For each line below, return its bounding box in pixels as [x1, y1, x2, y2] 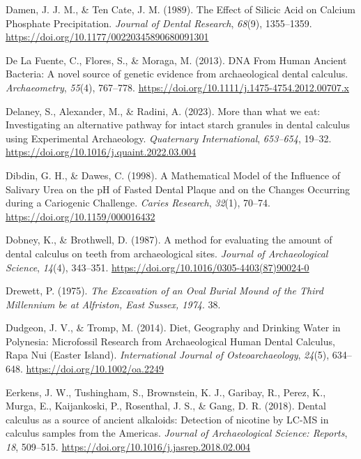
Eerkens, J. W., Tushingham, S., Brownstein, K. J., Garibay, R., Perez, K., [6, 384, 326, 399]
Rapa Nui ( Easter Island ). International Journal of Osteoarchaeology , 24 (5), [6, 347, 330, 362]
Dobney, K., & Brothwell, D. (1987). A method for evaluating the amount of [6, 232, 332, 247]
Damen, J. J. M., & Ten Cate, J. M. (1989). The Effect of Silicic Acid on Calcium [6, 2, 355, 16]
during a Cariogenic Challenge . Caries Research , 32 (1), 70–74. [6, 195, 270, 210]
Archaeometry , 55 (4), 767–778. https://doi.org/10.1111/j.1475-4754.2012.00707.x [6, 80, 349, 94]
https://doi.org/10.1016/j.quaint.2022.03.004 [6, 144, 197, 159]
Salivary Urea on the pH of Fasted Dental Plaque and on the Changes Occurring [6, 181, 351, 196]
